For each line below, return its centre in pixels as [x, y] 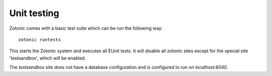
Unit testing [34, 13]
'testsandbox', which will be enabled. [48, 58]
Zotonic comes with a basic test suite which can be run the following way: [86, 28]
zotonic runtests [40, 40]
